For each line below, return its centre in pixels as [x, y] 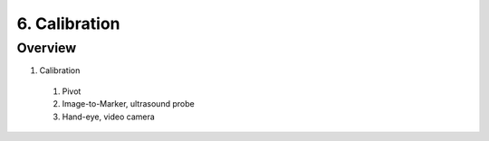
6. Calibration [68, 23]
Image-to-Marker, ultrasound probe [128, 104]
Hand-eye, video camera [109, 117]
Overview [47, 48]
